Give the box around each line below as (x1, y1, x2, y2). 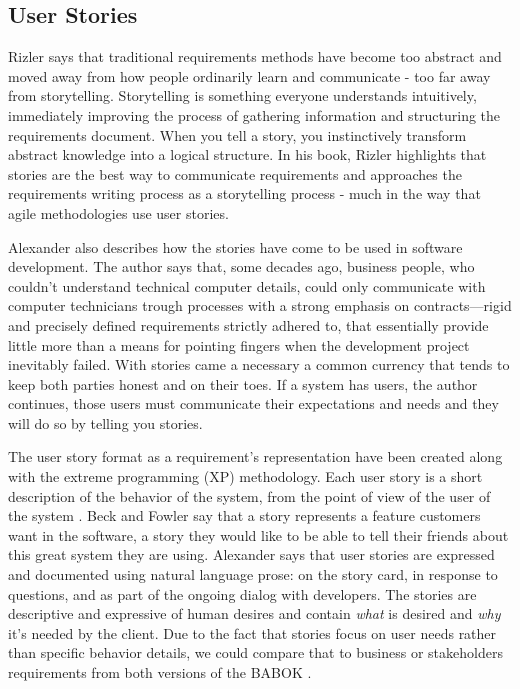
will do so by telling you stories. (8, 412, 203, 433)
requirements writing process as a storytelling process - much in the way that (8, 183, 481, 204)
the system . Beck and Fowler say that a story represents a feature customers (8, 505, 481, 526)
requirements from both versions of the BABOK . (8, 662, 312, 683)
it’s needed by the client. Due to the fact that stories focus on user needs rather (8, 622, 497, 643)
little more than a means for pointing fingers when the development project (8, 334, 470, 355)
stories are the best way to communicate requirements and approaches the (8, 163, 462, 184)
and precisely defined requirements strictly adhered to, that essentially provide (8, 314, 489, 335)
